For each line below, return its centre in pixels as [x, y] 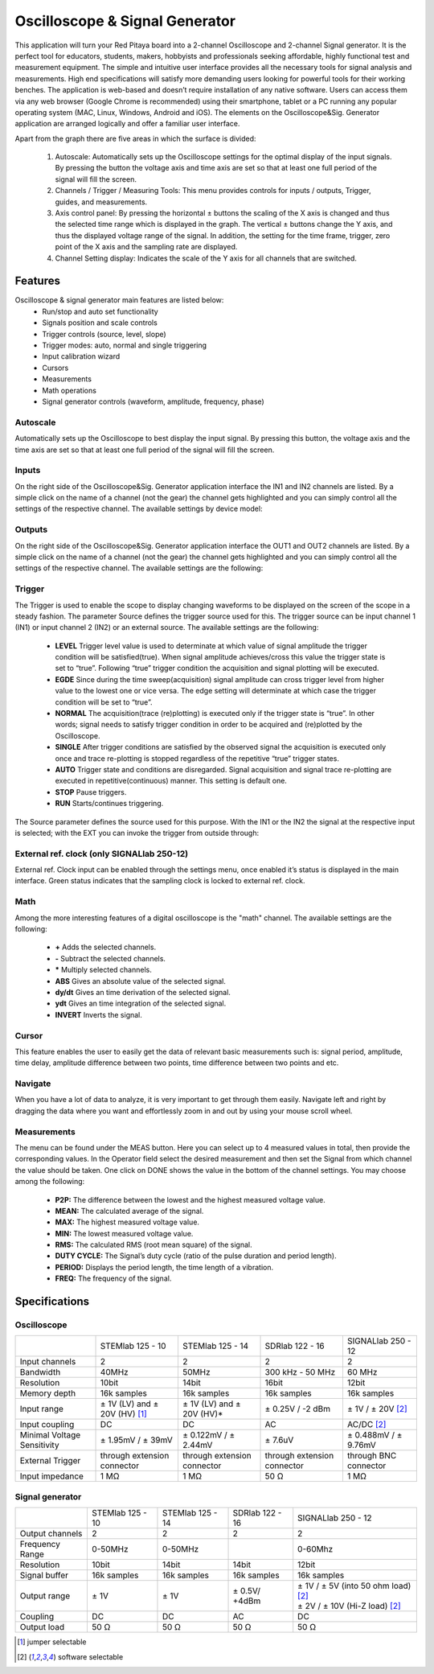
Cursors [55, 368]
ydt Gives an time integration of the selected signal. [141, 1004]
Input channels [48, 1362]
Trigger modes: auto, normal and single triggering [125, 345]
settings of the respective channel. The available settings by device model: [139, 509]
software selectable [90, 1656]
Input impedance [52, 1476]
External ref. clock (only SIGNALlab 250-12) [102, 853]
